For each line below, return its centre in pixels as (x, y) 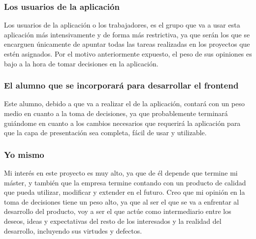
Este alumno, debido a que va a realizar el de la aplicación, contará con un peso (124, 104)
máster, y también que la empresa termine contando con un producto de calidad (125, 182)
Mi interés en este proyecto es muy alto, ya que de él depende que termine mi (121, 173)
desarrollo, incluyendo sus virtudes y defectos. (73, 230)
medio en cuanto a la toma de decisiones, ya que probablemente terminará (116, 113)
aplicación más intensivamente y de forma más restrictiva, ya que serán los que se (127, 34)
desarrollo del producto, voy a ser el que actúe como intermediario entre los (118, 211)
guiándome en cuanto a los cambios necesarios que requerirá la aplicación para (122, 123)
